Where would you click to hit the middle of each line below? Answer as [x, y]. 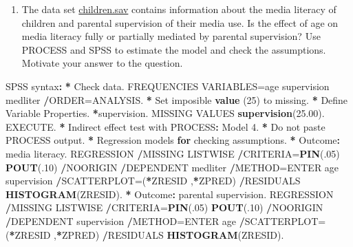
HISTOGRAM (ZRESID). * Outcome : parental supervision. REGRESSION [170, 194]
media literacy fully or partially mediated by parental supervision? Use [171, 36]
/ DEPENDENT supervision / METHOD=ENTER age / [125, 221]
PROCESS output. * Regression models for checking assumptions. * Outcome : [173, 140]
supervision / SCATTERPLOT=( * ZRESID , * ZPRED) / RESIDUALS [153, 181]
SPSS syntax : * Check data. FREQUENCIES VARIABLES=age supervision [168, 86]
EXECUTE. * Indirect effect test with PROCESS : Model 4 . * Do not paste [165, 126]
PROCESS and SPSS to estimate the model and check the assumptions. [174, 49]
